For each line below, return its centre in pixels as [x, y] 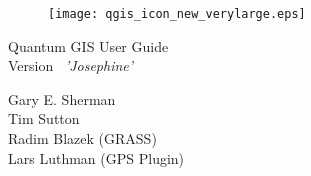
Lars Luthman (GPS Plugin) [96, 157]
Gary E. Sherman [62, 98]
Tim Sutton [44, 118]
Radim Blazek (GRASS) [82, 138]
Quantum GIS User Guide [88, 45]
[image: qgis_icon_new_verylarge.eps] [177, 14]
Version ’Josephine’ [71, 65]
